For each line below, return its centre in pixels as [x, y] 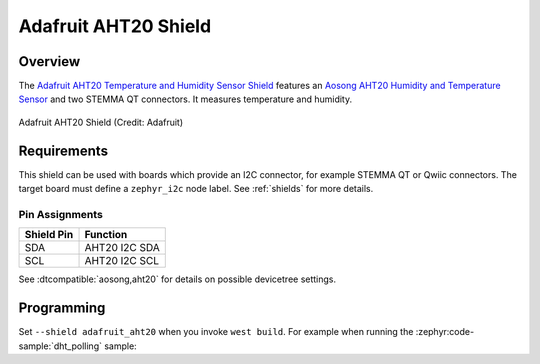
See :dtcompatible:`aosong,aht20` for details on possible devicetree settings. [177, 279]
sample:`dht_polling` [60, 346]
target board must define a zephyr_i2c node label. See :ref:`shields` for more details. [196, 189]
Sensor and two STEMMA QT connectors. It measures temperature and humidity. [185, 99]
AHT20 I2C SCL [122, 261]
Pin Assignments [61, 214]
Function [106, 235]
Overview [49, 61]
